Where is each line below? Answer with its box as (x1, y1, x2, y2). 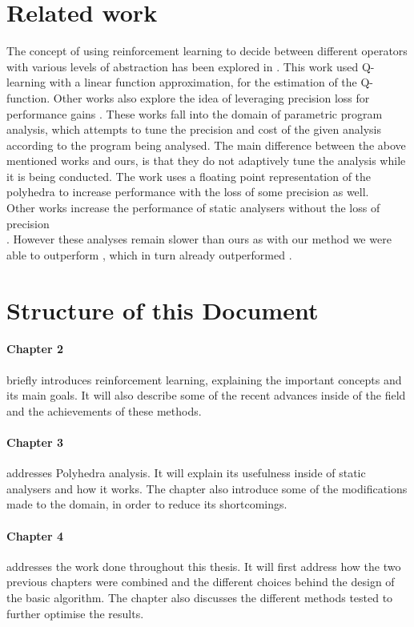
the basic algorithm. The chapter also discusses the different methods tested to (6, 589, 393, 605)
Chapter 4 (6, 527, 64, 544)
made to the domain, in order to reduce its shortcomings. (6, 496, 287, 512)
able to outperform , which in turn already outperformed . (6, 246, 292, 263)
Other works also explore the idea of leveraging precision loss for (53, 89, 370, 106)
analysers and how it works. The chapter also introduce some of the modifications (6, 480, 408, 496)
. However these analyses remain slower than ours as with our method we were (6, 231, 392, 247)
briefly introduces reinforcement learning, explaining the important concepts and (6, 371, 402, 388)
